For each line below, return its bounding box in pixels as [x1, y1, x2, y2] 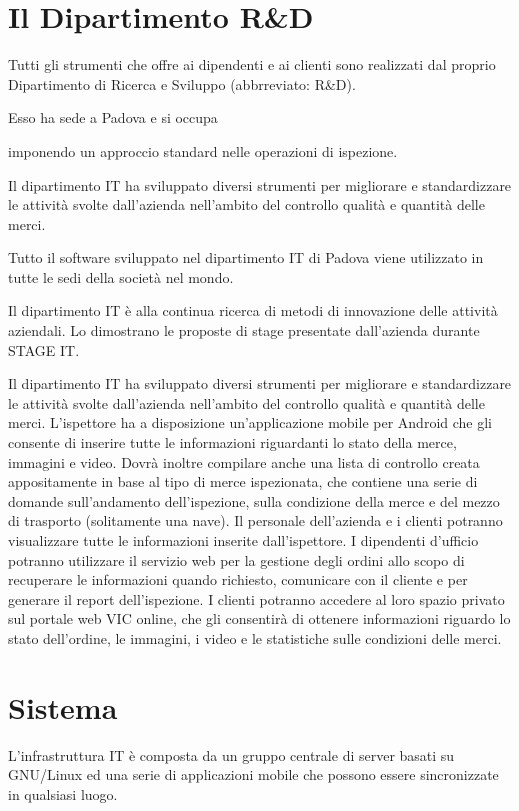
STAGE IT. [8, 339, 80, 360]
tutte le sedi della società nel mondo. [8, 266, 234, 287]
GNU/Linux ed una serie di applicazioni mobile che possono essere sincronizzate [8, 764, 499, 785]
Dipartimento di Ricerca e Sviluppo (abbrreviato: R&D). [8, 73, 356, 94]
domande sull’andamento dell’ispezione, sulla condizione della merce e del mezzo [8, 490, 500, 511]
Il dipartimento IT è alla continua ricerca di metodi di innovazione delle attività [8, 300, 498, 321]
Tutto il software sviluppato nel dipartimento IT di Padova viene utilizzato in [8, 247, 484, 268]
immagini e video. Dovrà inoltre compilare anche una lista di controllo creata [8, 451, 480, 472]
